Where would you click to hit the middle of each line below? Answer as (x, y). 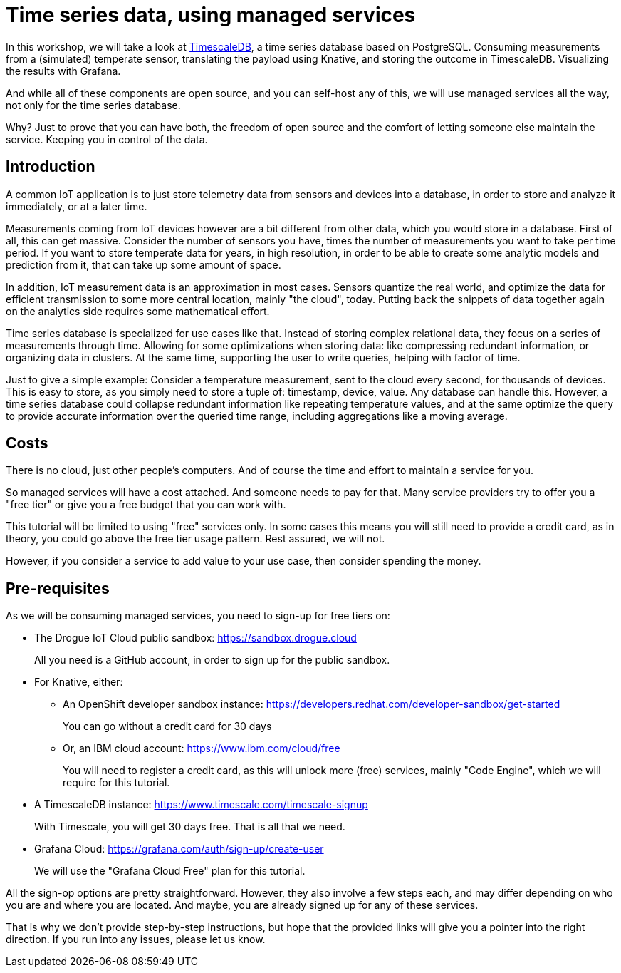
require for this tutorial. (116, 783)
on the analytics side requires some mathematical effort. (138, 311)
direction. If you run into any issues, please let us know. (136, 939)
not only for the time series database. (93, 105)
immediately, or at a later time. (77, 206)
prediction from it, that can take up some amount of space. (143, 264)
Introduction (51, 167)
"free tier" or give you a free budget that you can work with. (146, 505)
